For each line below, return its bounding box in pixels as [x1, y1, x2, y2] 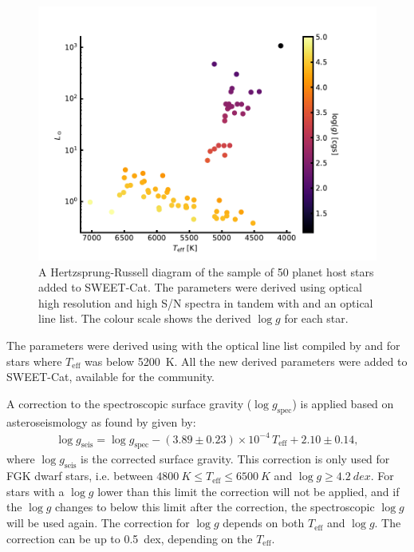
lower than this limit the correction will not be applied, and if [97, 483, 400, 499]
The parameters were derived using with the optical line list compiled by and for [6, 336, 400, 353]
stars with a [6, 483, 65, 499]
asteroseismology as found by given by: [6, 413, 196, 430]
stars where [6, 352, 62, 369]
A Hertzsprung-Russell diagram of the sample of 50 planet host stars [38, 263, 374, 280]
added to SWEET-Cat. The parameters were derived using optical [38, 279, 362, 296]
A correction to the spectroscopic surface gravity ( [6, 395, 252, 411]
